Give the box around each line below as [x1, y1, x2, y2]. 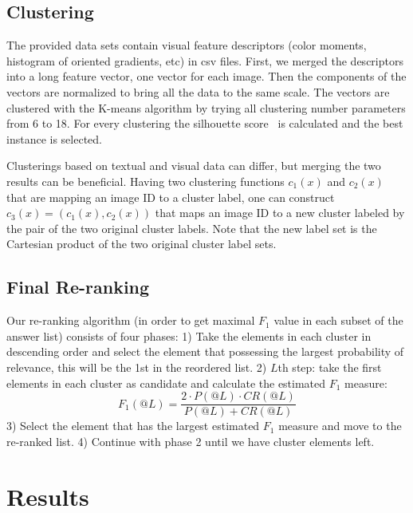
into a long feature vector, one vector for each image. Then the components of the [6, 68, 407, 85]
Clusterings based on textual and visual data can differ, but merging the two [6, 157, 381, 174]
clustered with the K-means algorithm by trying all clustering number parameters [6, 99, 406, 116]
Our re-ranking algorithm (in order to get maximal [6, 312, 255, 329]
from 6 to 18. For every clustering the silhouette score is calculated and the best [6, 115, 403, 132]
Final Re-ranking [6, 274, 150, 299]
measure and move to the [278, 417, 402, 434]
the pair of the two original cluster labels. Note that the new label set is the [6, 219, 377, 236]
